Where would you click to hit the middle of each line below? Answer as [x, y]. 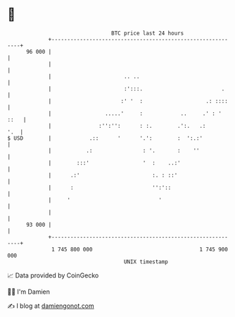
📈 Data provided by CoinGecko [53, 275]
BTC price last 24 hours [148, 33]
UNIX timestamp [146, 262]
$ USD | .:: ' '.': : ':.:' [105, 138]
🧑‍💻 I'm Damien [29, 292]
